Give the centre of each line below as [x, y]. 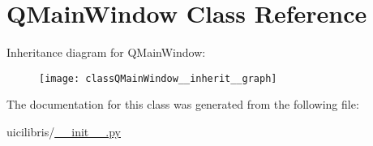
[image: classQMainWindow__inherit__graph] [158, 78]
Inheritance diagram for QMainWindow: [106, 52]
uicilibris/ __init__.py [64, 131]
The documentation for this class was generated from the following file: [183, 104]
